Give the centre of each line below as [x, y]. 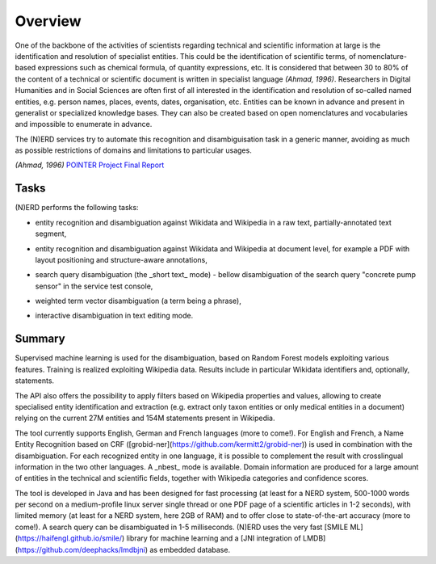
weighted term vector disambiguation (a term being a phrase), [138, 301]
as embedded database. [190, 549]
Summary [40, 339]
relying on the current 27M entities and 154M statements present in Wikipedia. [145, 418]
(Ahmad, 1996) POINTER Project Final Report [90, 165]
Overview [48, 21]
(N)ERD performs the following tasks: [77, 208]
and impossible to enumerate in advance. [84, 124]
